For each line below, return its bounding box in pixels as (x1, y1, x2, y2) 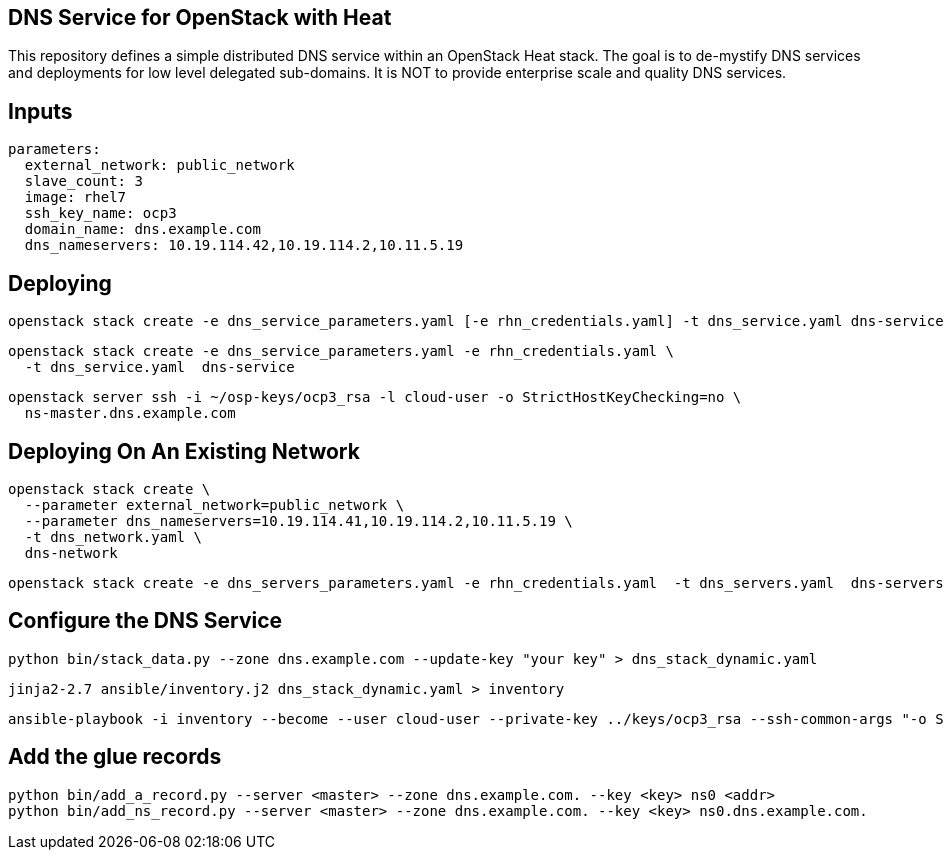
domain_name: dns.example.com (24, 221, 261, 238)
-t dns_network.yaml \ (24, 528, 202, 545)
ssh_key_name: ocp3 (24, 205, 177, 222)
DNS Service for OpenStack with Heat (8, 5, 392, 30)
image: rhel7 (24, 189, 127, 206)
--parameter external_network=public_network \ (24, 496, 405, 513)
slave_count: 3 (24, 173, 143, 190)
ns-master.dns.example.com (24, 405, 236, 422)
